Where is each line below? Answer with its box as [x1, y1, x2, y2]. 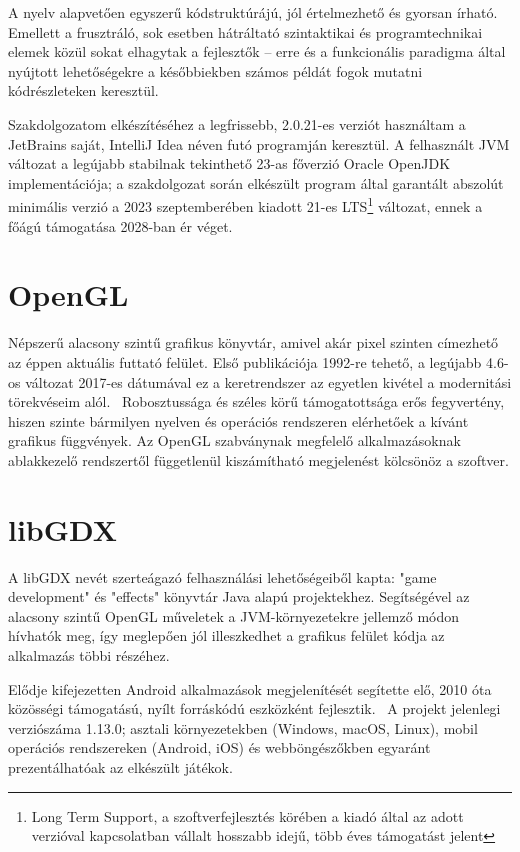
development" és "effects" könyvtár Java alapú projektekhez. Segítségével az [8, 586, 470, 607]
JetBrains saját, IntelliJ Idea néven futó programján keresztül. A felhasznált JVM [8, 133, 510, 154]
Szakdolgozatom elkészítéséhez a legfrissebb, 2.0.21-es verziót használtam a [8, 113, 466, 134]
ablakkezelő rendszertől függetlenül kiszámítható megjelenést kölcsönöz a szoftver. [8, 449, 509, 470]
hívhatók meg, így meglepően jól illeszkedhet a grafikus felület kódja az [8, 625, 445, 646]
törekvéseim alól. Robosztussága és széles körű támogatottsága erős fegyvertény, [8, 391, 505, 412]
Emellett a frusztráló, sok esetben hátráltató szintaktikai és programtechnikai [8, 21, 483, 42]
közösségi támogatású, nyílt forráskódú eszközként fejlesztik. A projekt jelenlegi [8, 698, 501, 719]
